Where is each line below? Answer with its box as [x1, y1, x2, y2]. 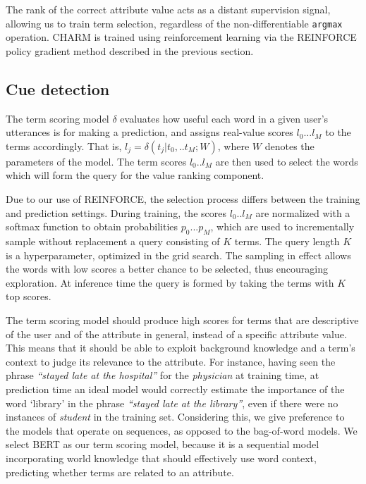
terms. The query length [234, 234, 340, 248]
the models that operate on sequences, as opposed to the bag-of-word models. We [6, 423, 358, 438]
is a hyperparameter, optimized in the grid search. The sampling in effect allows [6, 247, 351, 262]
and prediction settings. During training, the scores [6, 205, 226, 220]
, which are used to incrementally [210, 219, 355, 234]
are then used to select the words [215, 154, 358, 168]
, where [217, 138, 250, 153]
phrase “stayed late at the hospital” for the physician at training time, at [6, 368, 319, 383]
